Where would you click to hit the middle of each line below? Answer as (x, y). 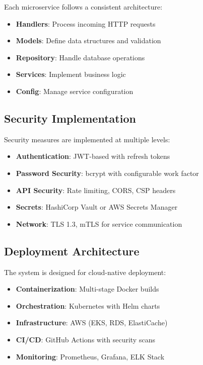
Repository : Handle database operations (80, 57)
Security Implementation (70, 118)
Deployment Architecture (72, 251)
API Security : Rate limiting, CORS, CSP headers (96, 190)
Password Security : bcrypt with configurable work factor (107, 173)
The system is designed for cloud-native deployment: (85, 272)
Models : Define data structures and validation (88, 40)
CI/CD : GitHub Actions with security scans (85, 339)
